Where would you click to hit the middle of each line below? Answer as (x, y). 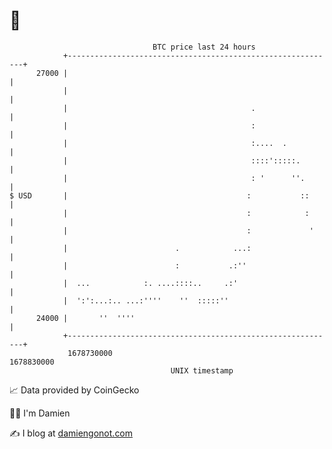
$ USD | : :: (159, 195)
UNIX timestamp (202, 370)
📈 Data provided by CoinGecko (74, 390)
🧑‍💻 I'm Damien (40, 413)
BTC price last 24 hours (204, 47)
